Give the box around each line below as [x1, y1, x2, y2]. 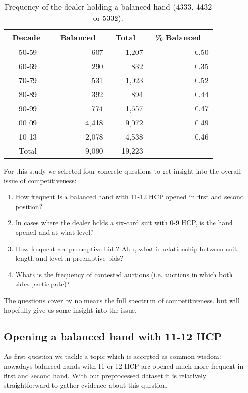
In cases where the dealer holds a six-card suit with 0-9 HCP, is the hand [15, 217, 233, 228]
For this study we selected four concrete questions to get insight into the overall [4, 166, 241, 176]
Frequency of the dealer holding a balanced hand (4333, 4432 [4, 1, 212, 12]
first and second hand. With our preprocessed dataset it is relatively [4, 370, 207, 380]
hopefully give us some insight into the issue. [4, 304, 137, 315]
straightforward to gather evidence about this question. [4, 380, 168, 390]
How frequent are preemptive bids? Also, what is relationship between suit [15, 243, 237, 253]
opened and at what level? [15, 227, 94, 237]
